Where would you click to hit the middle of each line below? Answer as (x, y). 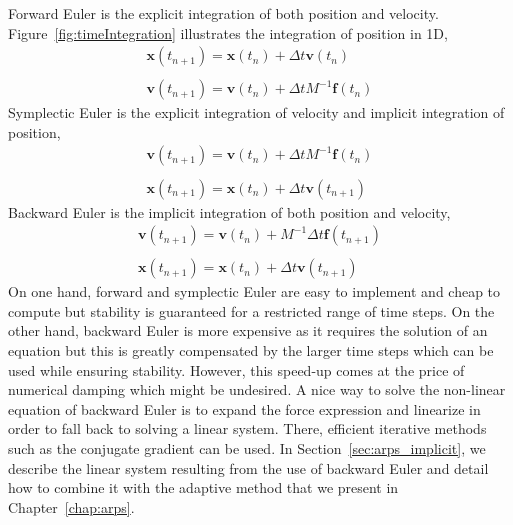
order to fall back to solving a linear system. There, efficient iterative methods (247, 428)
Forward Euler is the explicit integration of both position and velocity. (223, 13)
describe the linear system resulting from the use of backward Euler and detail (248, 467)
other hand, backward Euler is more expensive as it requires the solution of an (248, 330)
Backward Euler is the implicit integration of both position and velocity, (229, 211)
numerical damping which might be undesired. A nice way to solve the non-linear (257, 389)
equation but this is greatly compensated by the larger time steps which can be (251, 350)
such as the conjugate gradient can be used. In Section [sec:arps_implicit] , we (247, 448)
